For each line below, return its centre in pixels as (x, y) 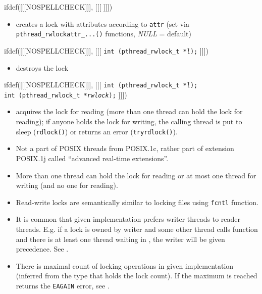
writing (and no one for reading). (67, 185)
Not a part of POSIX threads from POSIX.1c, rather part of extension (125, 148)
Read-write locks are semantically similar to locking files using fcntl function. (137, 202)
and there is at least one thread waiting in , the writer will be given (120, 239)
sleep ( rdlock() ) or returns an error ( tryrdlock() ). (97, 131)
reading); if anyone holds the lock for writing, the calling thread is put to (129, 121)
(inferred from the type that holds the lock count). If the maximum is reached (137, 276)
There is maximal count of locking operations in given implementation (125, 265)
